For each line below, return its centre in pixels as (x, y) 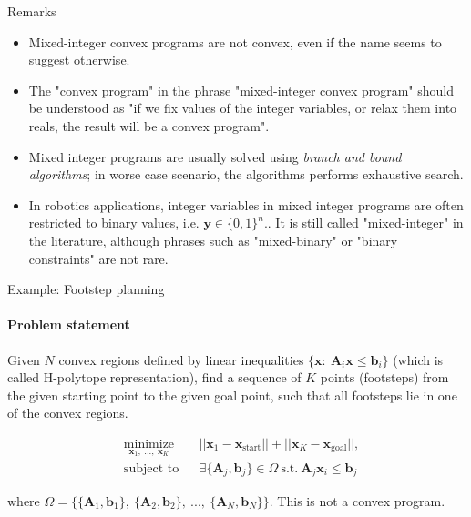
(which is (418, 359)
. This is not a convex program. (357, 501)
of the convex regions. (68, 413)
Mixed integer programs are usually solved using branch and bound (215, 156)
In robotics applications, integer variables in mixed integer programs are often (246, 204)
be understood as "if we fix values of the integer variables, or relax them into (243, 108)
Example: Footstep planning (86, 289)
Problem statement (69, 324)
